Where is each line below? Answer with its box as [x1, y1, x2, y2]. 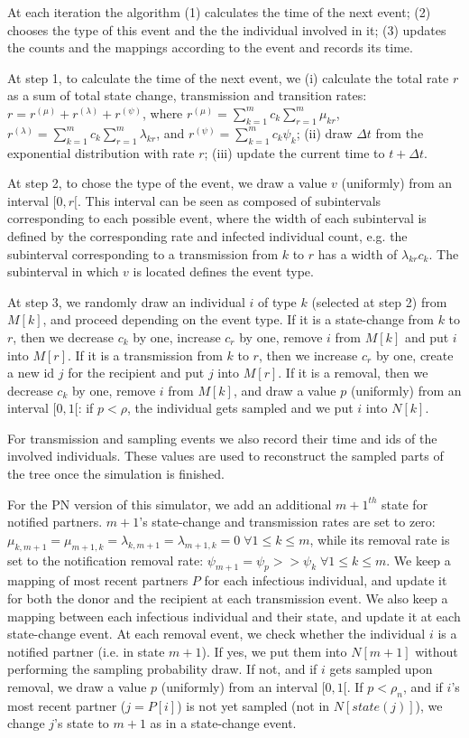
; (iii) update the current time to [204, 143, 385, 162]
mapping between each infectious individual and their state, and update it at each [7, 606, 461, 625]
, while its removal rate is [309, 529, 450, 548]
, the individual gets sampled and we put [127, 398, 354, 417]
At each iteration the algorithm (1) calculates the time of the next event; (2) [7, 3, 431, 21]
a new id [7, 363, 55, 382]
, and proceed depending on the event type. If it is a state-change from [42, 310, 434, 329]
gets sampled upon [329, 659, 433, 678]
